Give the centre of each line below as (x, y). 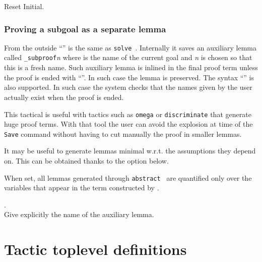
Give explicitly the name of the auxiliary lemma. (79, 214)
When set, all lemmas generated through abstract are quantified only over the (128, 177)
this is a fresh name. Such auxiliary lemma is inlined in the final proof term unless (131, 67)
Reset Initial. (24, 6)
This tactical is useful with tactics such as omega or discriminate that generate (128, 114)
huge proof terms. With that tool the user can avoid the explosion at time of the (128, 124)
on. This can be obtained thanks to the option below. (86, 161)
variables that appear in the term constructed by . (82, 188)
